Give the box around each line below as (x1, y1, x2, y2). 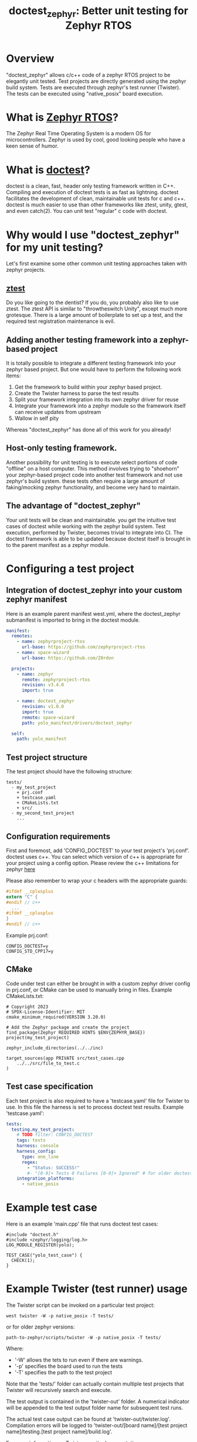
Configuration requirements (6, 831, 110, 842)
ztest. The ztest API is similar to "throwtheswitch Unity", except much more (6, 305, 188, 312)
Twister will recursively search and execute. (6, 1387, 113, 1394)
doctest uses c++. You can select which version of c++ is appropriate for (6, 853, 183, 860)
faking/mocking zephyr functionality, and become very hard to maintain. (6, 483, 181, 490)
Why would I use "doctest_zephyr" (6, 228, 180, 242)
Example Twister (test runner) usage (6, 1282, 188, 1296)
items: (6, 372, 21, 379)
